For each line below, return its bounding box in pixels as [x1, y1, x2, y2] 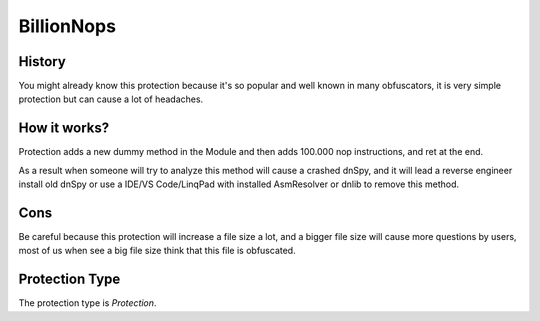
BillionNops [18, 15, 117, 37]
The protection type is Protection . [18, 297, 157, 309]
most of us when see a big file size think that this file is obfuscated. [18, 245, 296, 257]
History [18, 53, 67, 70]
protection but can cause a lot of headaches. [18, 93, 204, 105]
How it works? [18, 120, 110, 137]
